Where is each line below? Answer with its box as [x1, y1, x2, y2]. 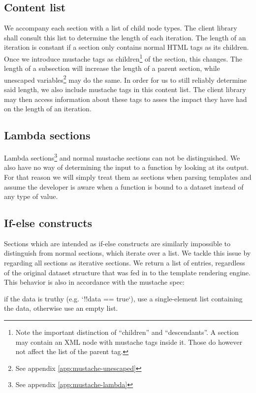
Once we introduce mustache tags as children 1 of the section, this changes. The [4, 52, 242, 64]
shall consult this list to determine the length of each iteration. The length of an [4, 32, 246, 42]
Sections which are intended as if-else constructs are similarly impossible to [4, 238, 231, 248]
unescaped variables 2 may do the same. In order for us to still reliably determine [4, 73, 247, 85]
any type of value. [4, 191, 58, 201]
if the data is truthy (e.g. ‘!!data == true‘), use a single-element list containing [4, 293, 243, 303]
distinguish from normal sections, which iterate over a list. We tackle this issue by [4, 248, 251, 258]
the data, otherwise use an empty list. [4, 303, 118, 313]
